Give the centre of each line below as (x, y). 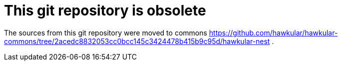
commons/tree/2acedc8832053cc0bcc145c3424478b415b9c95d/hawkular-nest (137, 41)
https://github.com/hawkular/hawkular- (273, 32)
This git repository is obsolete (105, 10)
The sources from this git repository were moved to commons (106, 32)
